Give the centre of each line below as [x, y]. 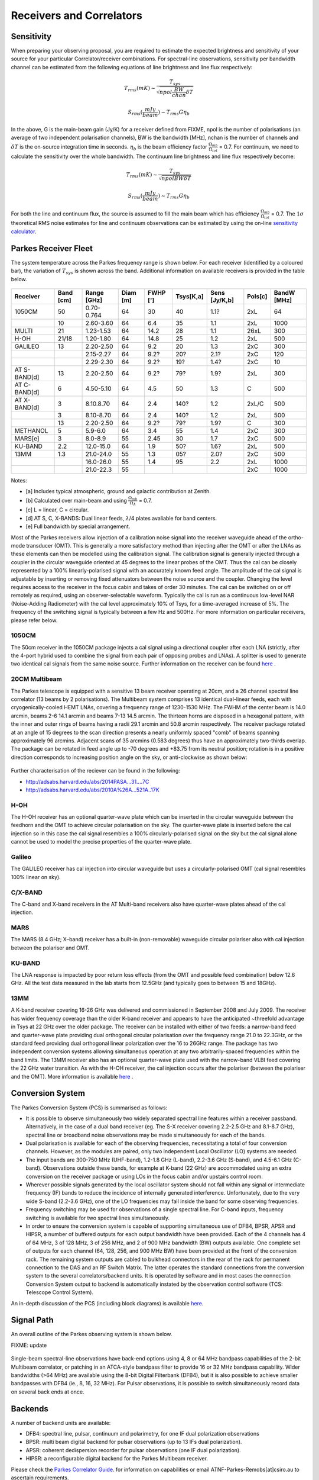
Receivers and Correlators [77, 15]
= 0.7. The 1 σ [287, 214]
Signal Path [32, 1320]
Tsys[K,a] [189, 296]
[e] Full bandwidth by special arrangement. [78, 526]
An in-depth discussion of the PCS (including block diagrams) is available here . [107, 1303]
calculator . [24, 231]
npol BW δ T [176, 178]
